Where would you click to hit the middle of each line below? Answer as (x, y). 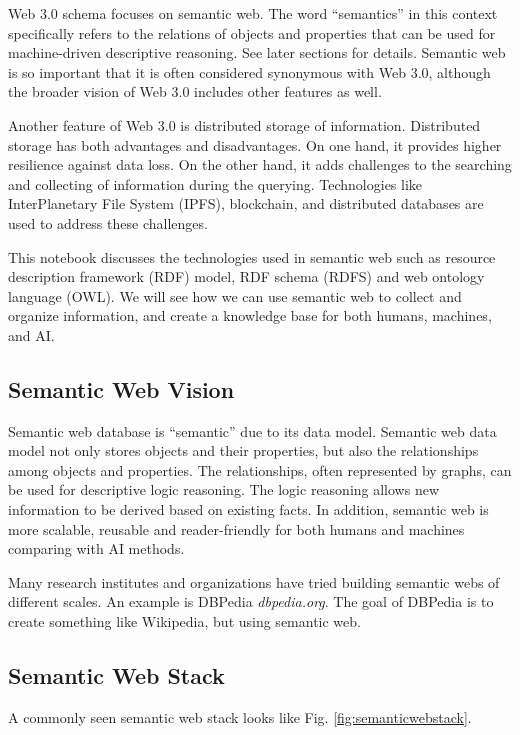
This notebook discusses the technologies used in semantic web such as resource (252, 256)
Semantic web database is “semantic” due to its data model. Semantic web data (252, 430)
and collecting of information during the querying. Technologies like (215, 183)
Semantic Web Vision (121, 388)
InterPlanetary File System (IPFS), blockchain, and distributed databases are (246, 203)
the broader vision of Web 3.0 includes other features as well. (195, 91)
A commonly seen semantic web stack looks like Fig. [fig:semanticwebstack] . (240, 716)
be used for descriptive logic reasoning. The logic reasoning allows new (224, 489)
